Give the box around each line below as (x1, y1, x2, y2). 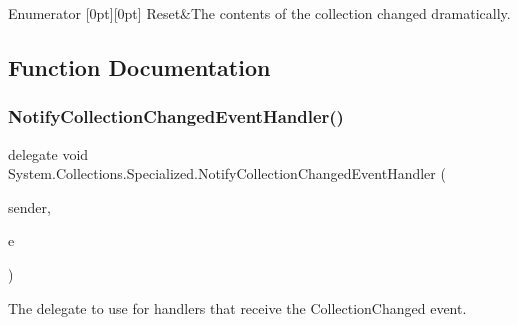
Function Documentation (8, 51, 271, 82)
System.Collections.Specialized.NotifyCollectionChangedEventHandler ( (8, 163, 446, 184)
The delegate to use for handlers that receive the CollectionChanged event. (8, 297, 467, 318)
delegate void (8, 143, 89, 164)
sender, (8, 196, 51, 217)
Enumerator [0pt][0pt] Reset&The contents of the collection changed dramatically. (8, 3, 511, 23)
